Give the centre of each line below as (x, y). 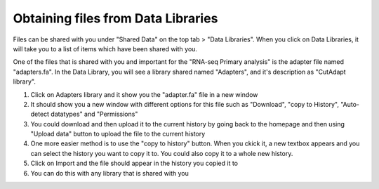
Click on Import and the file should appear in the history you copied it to (134, 163)
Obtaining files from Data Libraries (115, 18)
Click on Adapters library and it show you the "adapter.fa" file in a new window (144, 94)
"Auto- (350, 104)
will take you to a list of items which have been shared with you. (105, 48)
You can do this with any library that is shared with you (109, 173)
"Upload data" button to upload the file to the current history (118, 134)
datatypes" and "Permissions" (94, 114)
